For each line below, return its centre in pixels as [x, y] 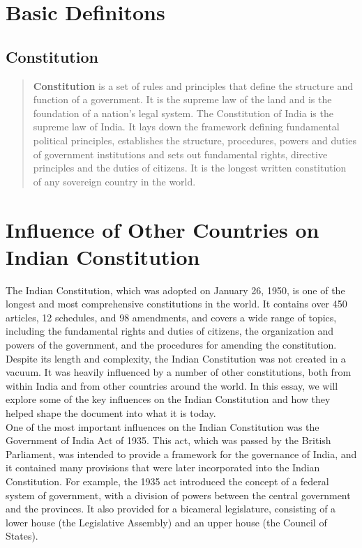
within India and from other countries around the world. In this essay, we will [172, 385]
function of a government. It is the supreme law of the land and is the [182, 99]
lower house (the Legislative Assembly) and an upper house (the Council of [166, 522]
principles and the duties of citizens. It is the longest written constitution [190, 168]
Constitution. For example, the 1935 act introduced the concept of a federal [167, 481]
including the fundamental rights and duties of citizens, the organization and [170, 331]
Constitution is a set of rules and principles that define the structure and [193, 85]
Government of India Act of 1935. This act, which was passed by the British [168, 440]
